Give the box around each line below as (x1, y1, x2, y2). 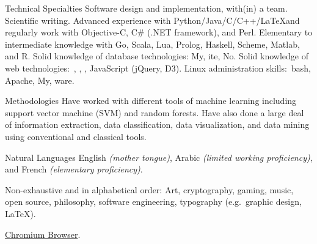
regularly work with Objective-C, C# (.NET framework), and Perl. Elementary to (5, 26, 313, 39)
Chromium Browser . (5, 227, 81, 240)
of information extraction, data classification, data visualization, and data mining (5, 118, 310, 131)
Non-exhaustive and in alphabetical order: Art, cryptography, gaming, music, (5, 183, 294, 196)
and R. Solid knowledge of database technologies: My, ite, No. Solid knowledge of (5, 50, 308, 62)
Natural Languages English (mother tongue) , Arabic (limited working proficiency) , (5, 150, 313, 163)
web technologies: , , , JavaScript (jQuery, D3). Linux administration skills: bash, (5, 61, 311, 74)
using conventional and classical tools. (5, 130, 147, 142)
